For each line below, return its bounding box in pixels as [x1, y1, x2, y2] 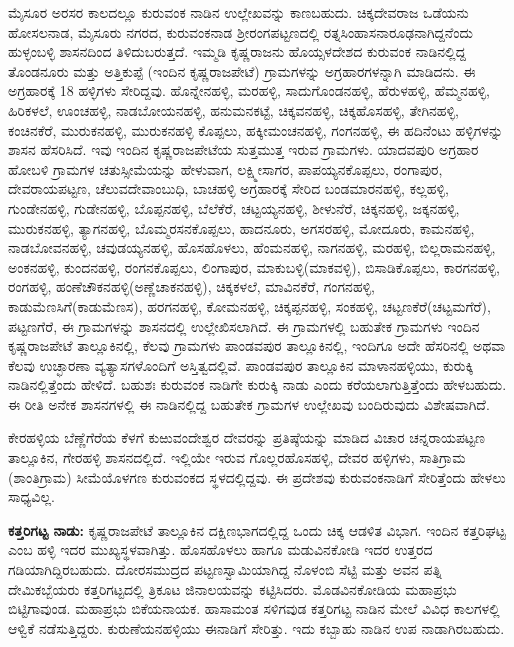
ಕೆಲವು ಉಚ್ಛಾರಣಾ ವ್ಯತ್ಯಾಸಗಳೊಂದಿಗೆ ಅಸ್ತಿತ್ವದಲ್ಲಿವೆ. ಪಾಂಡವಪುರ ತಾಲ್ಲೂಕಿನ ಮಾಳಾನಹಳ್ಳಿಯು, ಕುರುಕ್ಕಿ [8, 354, 474, 375]
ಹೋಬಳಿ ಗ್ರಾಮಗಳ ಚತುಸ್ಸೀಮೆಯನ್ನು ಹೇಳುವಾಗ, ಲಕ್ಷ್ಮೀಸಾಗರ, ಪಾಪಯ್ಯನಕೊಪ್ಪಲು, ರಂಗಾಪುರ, [8, 158, 443, 179]
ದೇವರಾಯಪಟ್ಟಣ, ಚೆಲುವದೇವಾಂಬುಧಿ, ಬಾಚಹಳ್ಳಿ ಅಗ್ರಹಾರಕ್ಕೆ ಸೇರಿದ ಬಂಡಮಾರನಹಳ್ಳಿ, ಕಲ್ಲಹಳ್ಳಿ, [8, 178, 449, 199]
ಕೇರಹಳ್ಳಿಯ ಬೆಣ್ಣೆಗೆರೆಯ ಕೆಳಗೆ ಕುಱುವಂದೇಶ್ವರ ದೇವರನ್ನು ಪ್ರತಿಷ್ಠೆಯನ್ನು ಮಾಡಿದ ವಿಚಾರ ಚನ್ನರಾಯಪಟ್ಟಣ [8, 427, 485, 448]
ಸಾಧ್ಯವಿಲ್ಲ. [8, 486, 56, 507]
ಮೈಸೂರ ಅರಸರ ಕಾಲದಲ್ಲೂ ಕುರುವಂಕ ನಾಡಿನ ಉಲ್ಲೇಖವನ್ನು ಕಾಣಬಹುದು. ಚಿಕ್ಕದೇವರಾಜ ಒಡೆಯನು [8, 2, 469, 22]
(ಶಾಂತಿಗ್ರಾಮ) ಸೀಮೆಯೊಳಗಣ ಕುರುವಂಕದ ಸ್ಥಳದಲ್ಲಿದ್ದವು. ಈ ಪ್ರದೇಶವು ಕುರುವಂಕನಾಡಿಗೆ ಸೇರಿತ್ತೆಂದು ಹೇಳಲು [8, 466, 506, 487]
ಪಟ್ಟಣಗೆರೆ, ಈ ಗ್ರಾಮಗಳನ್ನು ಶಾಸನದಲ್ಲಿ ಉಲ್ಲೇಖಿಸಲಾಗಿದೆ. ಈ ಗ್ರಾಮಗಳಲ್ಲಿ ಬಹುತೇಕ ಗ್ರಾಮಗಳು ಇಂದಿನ [8, 315, 480, 336]
